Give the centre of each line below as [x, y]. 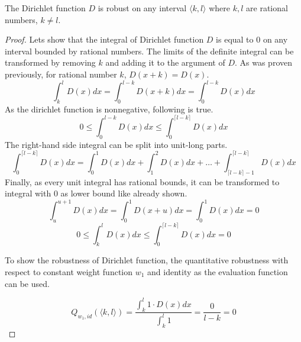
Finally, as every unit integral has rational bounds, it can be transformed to [142, 181]
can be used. [27, 283]
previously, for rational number [61, 74]
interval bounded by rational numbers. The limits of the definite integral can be [149, 51]
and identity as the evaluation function [218, 272]
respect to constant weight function [69, 272]
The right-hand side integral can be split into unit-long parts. [116, 144]
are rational [267, 8]
